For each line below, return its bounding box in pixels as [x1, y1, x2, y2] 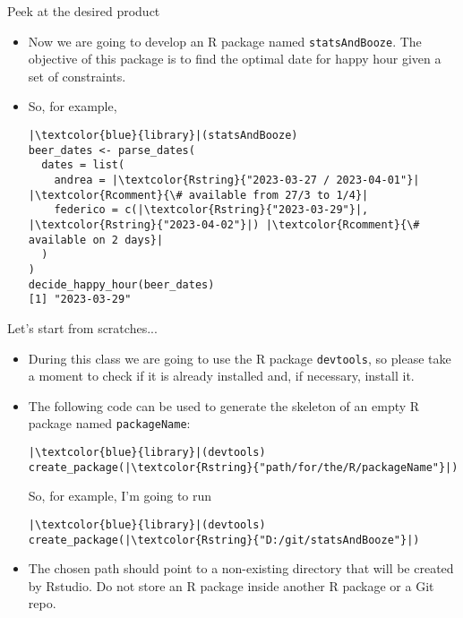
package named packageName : [28, 414, 191, 433]
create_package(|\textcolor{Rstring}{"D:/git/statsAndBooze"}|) [28, 533, 420, 546]
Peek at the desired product [7, 2, 160, 20]
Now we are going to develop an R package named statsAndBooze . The [28, 31, 422, 50]
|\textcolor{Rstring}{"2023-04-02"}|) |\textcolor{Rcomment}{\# [28, 218, 420, 231]
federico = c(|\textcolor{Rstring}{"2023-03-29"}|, [54, 203, 369, 217]
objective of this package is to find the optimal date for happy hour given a [28, 49, 442, 68]
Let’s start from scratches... [7, 318, 158, 337]
